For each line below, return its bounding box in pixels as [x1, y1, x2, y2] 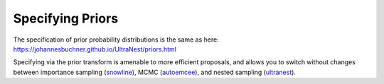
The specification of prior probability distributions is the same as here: [13, 35, 220, 44]
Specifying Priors [13, 11, 119, 26]
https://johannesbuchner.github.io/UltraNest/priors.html [13, 44, 177, 53]
